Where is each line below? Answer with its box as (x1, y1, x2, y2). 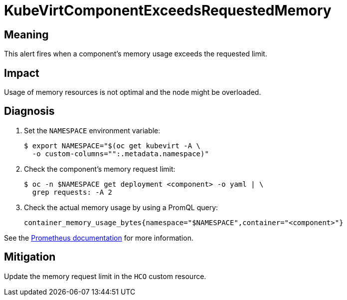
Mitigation (4, 251, 56, 264)
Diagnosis (4, 105, 55, 118)
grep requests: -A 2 (32, 188, 113, 196)
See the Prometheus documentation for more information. (4, 233, 193, 242)
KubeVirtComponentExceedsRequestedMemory (4, 2, 332, 19)
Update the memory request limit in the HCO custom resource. (4, 272, 206, 281)
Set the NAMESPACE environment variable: (24, 126, 161, 135)
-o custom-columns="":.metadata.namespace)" (32, 149, 209, 158)
